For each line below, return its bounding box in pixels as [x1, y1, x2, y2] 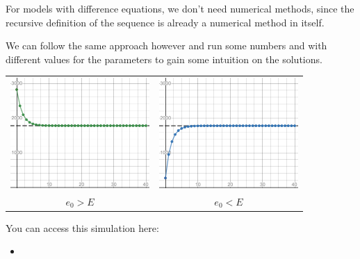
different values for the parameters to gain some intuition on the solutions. [6, 51, 322, 66]
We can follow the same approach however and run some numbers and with [6, 38, 327, 53]
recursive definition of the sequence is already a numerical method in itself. [6, 15, 325, 29]
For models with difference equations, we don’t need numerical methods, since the [6, 1, 354, 15]
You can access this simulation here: [6, 220, 159, 235]
